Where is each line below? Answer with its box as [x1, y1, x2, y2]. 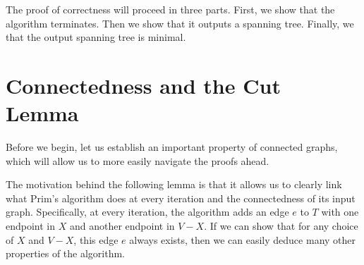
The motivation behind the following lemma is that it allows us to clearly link [6, 177, 342, 192]
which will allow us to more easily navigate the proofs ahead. [6, 153, 269, 168]
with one [321, 204, 359, 219]
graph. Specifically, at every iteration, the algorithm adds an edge [6, 204, 289, 219]
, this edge [73, 232, 119, 247]
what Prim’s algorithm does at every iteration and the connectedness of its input [6, 190, 356, 205]
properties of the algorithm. [6, 246, 125, 261]
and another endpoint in [69, 218, 175, 233]
